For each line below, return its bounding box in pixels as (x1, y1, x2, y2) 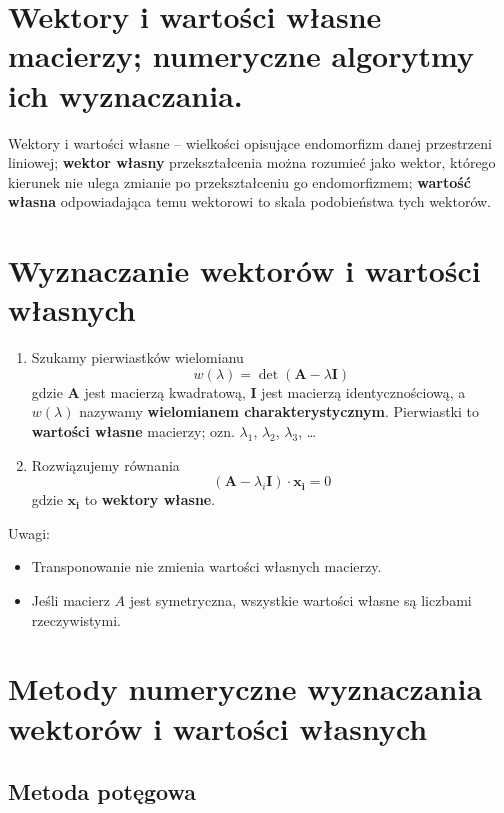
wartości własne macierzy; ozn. (31, 420, 235, 441)
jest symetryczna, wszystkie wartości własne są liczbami (129, 589, 472, 610)
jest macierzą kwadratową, (84, 381, 246, 402)
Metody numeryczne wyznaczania (8, 668, 483, 709)
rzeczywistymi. (31, 609, 121, 630)
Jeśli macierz (31, 589, 110, 610)
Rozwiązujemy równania (31, 454, 180, 475)
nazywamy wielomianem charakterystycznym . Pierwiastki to (79, 401, 479, 422)
